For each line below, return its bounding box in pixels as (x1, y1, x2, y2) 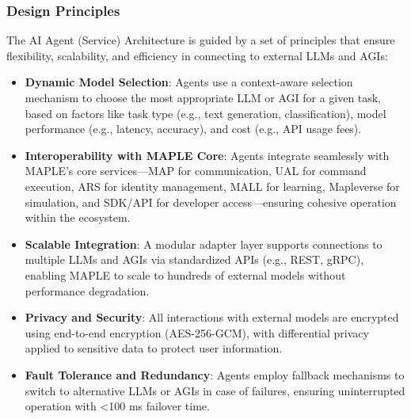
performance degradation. (25, 282, 150, 299)
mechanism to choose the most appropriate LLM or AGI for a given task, (25, 90, 382, 105)
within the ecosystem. (25, 209, 131, 226)
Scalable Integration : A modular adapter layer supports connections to (25, 235, 382, 252)
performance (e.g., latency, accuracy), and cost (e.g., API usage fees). (25, 120, 362, 137)
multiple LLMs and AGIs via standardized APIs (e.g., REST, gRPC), (25, 251, 364, 268)
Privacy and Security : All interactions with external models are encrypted (25, 309, 399, 326)
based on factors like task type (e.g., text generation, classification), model (25, 105, 386, 121)
